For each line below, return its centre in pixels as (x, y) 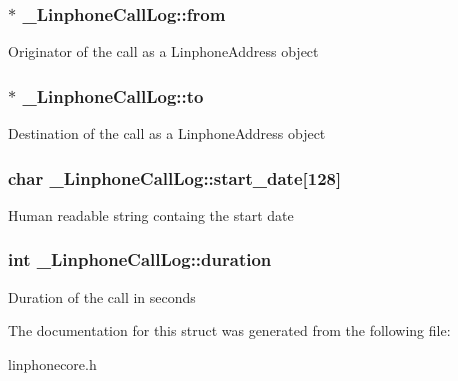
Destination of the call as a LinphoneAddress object (167, 133)
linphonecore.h (52, 363)
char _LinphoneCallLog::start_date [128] (175, 177)
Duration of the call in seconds (102, 296)
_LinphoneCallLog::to (113, 95)
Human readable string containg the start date (151, 214)
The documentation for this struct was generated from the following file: (229, 330)
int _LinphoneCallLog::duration (140, 259)
